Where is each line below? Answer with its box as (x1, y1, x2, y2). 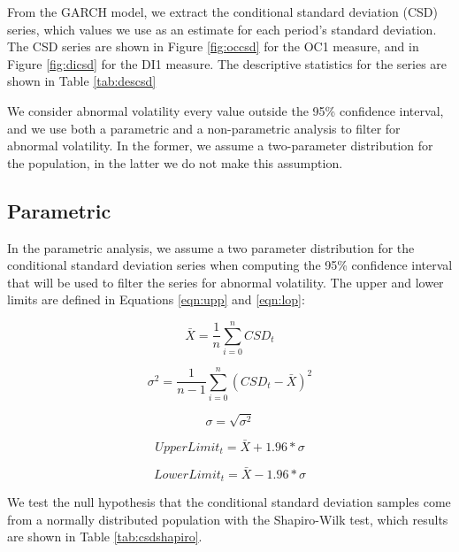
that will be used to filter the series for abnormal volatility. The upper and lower (7, 272, 444, 291)
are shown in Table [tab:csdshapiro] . (7, 527, 203, 546)
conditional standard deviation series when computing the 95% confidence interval (7, 256, 453, 274)
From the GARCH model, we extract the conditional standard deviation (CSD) (7, 3, 439, 20)
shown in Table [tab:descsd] (7, 72, 157, 90)
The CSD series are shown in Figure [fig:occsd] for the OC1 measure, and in (7, 37, 419, 56)
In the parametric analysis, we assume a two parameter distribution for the (7, 238, 415, 257)
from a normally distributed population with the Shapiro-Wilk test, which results (7, 510, 448, 528)
